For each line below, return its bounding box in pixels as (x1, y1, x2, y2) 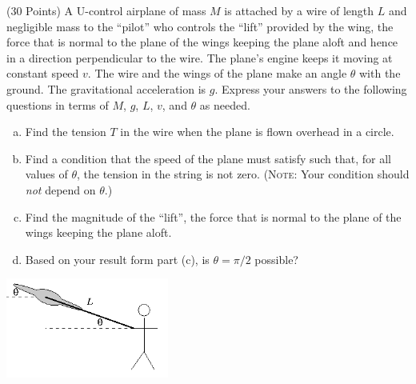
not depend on (25, 181, 96, 198)
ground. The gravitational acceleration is (6, 80, 206, 97)
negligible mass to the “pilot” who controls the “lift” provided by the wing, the (6, 18, 394, 34)
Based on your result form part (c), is (25, 250, 210, 267)
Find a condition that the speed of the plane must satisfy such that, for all (25, 150, 391, 166)
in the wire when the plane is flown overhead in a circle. (120, 123, 394, 140)
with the (359, 65, 401, 82)
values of (25, 166, 68, 182)
